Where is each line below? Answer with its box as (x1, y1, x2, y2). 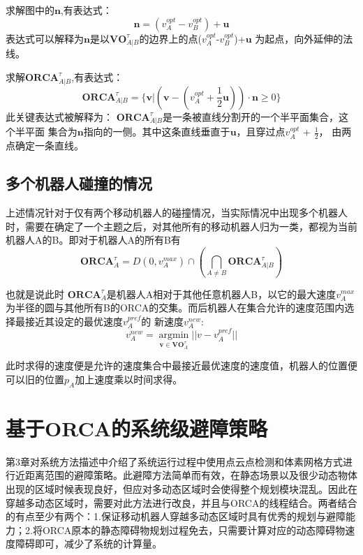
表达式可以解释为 (6, 31, 84, 45)
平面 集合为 (24, 124, 77, 139)
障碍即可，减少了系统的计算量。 (15, 536, 162, 551)
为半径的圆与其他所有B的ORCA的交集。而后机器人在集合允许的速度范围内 (6, 300, 345, 315)
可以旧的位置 (6, 371, 64, 386)
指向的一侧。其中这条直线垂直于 (83, 124, 230, 139)
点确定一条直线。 (6, 138, 84, 153)
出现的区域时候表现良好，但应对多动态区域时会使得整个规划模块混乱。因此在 (6, 482, 357, 496)
